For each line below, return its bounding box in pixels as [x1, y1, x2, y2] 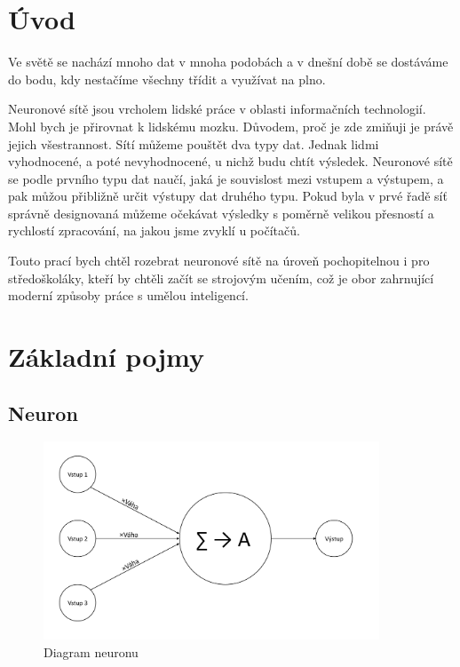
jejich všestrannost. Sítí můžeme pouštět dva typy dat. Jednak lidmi [8, 134, 379, 153]
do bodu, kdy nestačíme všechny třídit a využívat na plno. [8, 69, 326, 88]
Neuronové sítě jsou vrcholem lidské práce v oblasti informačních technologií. [8, 99, 426, 118]
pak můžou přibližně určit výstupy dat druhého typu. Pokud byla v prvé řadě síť [8, 187, 448, 205]
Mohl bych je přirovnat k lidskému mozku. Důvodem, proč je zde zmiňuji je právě [8, 116, 454, 135]
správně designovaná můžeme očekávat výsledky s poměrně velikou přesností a [8, 203, 434, 222]
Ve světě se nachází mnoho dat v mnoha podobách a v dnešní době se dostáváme [8, 52, 448, 71]
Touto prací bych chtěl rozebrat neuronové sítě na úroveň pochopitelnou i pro [8, 251, 430, 270]
